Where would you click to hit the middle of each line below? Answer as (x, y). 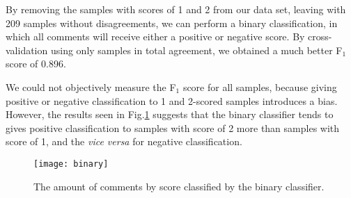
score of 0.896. (36, 64)
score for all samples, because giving (260, 86)
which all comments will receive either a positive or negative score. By (155, 36)
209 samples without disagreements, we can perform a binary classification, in (172, 23)
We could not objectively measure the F (91, 86)
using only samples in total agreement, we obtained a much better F (196, 50)
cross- (320, 36)
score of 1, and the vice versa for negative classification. (124, 141)
